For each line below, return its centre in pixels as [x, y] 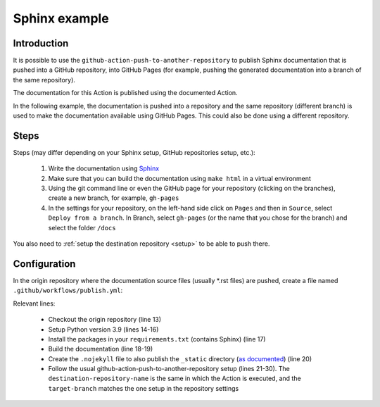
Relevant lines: [34, 303]
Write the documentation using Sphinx [104, 168]
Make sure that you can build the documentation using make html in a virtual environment [179, 178]
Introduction [41, 43]
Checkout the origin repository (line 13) [105, 320]
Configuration [44, 264]
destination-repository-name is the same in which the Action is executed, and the [175, 378]
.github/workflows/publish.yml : [68, 290]
